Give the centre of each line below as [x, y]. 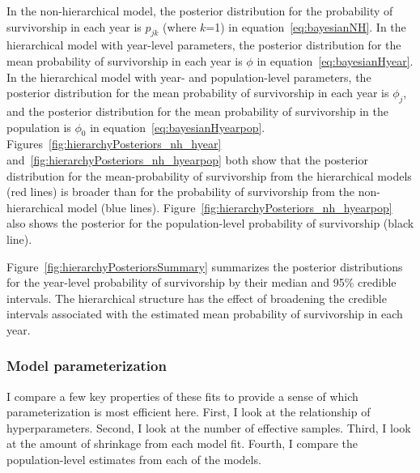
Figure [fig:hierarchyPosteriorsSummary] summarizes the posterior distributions [205, 266]
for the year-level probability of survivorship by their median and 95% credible [202, 282]
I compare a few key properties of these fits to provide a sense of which [182, 396]
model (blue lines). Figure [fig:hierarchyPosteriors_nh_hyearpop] [230, 207]
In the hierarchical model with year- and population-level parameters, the [189, 77]
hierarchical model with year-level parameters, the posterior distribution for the [204, 45]
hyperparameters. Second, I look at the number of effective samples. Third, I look [209, 427]
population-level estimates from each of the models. [134, 460]
